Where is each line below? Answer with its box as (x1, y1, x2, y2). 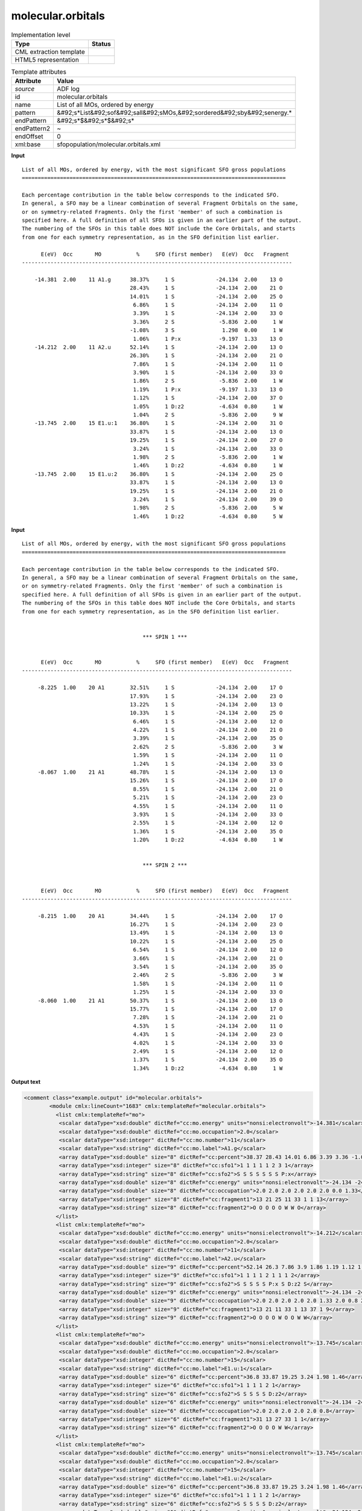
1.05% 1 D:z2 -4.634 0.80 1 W (133, 403, 283, 410)
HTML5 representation (14, 55, 80, 63)
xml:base (14, 140, 41, 149)
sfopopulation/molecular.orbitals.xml (57, 140, 161, 149)
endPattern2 (14, 125, 51, 133)
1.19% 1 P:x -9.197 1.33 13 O (133, 386, 283, 393)
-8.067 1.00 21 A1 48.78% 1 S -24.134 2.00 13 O (37, 769, 283, 776)
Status (91, 39, 111, 48)
